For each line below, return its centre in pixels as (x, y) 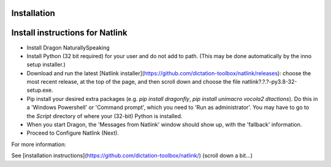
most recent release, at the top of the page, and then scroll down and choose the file (134, 82)
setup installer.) (46, 65)
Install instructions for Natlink (70, 33)
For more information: (39, 144)
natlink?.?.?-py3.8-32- (269, 82)
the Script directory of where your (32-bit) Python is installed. (105, 116)
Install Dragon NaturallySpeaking (68, 47)
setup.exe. (40, 90)
